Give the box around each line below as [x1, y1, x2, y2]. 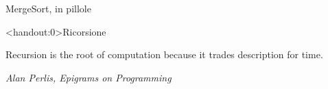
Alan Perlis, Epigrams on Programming [5, 70, 172, 84]
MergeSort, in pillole [5, 1, 91, 15]
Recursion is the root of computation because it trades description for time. [5, 47, 323, 62]
